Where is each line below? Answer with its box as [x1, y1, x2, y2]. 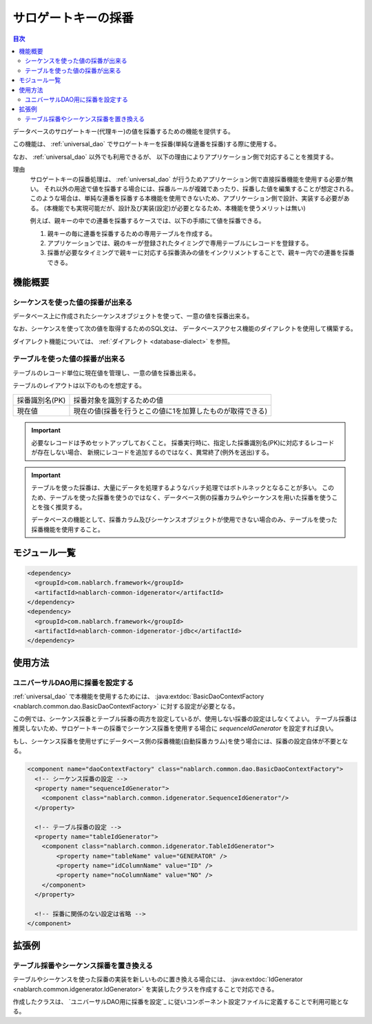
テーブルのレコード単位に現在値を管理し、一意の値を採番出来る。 [12, 368, 200, 377]
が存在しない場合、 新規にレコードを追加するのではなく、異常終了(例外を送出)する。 [31, 449, 273, 457]
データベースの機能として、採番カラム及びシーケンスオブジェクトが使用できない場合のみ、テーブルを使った [31, 515, 338, 524]
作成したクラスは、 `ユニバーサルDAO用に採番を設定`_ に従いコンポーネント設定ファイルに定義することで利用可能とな [12, 997, 349, 1005]
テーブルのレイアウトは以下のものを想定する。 [12, 382, 146, 390]
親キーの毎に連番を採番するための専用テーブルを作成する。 [47, 229, 216, 237]
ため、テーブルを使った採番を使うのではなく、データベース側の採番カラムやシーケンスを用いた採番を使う [31, 493, 332, 502]
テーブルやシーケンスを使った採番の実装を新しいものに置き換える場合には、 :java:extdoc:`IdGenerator [12, 975, 303, 983]
